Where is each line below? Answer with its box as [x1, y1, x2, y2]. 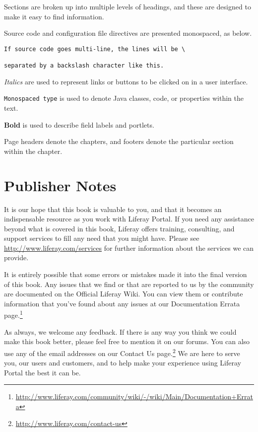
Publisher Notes [4, 175, 117, 195]
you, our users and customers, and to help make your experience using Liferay [4, 358, 241, 368]
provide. [4, 252, 29, 263]
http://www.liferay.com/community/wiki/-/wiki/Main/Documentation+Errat [15, 391, 253, 402]
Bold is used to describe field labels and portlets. [4, 119, 154, 130]
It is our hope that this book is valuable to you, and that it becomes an [4, 204, 222, 214]
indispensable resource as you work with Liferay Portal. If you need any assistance [4, 214, 254, 224]
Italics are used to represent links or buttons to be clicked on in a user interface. [4, 76, 248, 86]
